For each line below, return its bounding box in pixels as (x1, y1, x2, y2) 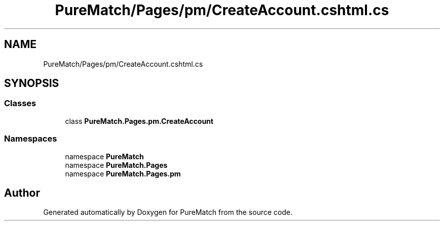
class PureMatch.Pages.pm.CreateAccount (65, 116, 213, 125)
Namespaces (4, 133, 57, 144)
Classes (4, 98, 36, 109)
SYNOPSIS (4, 77, 59, 90)
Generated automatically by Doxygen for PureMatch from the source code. (43, 208, 292, 217)
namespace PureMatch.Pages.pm (65, 169, 181, 178)
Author (4, 186, 40, 199)
